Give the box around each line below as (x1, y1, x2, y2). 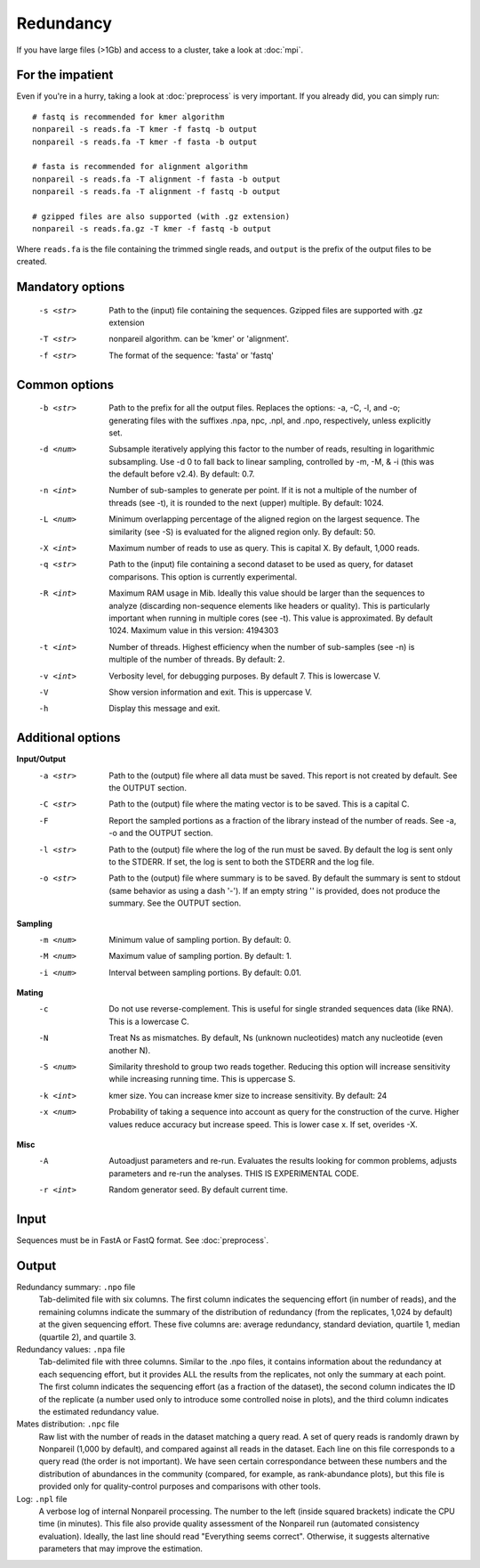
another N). (108, 1044, 151, 1055)
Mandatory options (16, 279, 125, 294)
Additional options (16, 730, 121, 745)
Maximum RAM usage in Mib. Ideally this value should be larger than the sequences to (108, 588, 426, 598)
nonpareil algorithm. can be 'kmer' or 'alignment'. (108, 334, 289, 345)
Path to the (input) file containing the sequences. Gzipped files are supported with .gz (108, 305, 423, 315)
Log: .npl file (16, 1493, 68, 1504)
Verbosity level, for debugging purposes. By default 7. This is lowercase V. (108, 670, 381, 681)
